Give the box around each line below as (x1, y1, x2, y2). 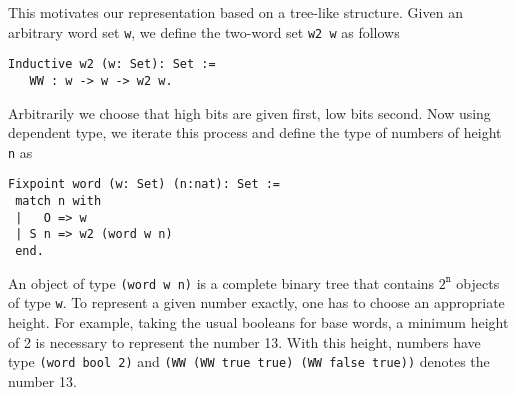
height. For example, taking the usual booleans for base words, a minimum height (8, 312, 509, 332)
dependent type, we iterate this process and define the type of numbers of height (8, 122, 502, 143)
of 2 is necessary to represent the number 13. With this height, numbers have (8, 331, 481, 352)
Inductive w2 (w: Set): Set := (8, 57, 216, 72)
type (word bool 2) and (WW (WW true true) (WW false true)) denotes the (8, 351, 490, 372)
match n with (15, 194, 102, 209)
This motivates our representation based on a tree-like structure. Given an (8, 2, 463, 22)
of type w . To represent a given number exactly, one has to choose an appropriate (8, 292, 505, 313)
